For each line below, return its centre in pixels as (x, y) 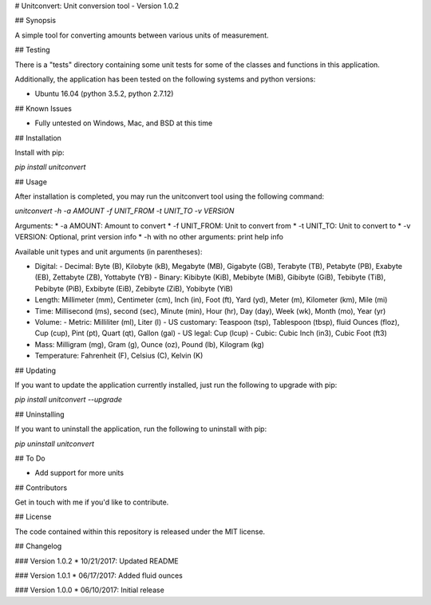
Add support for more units (79, 473)
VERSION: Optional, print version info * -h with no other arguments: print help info (149, 237)
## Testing (32, 50)
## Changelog (38, 546)
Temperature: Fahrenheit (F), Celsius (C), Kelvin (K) (119, 356)
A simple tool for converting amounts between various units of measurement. (142, 35)
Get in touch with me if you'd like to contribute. (92, 502)
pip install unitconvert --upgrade (69, 400)
